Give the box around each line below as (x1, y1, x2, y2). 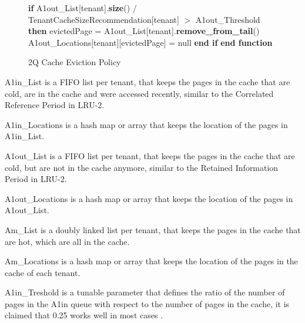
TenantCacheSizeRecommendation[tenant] (28, 13, 179, 25)
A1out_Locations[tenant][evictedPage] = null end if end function (28, 36, 273, 48)
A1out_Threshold (195, 13, 260, 25)
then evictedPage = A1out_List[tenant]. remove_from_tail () (28, 25, 260, 37)
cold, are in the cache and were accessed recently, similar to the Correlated (5, 87, 274, 99)
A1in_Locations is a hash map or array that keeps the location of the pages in (5, 118, 288, 130)
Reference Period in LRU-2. (5, 99, 105, 111)
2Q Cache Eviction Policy (28, 56, 121, 68)
